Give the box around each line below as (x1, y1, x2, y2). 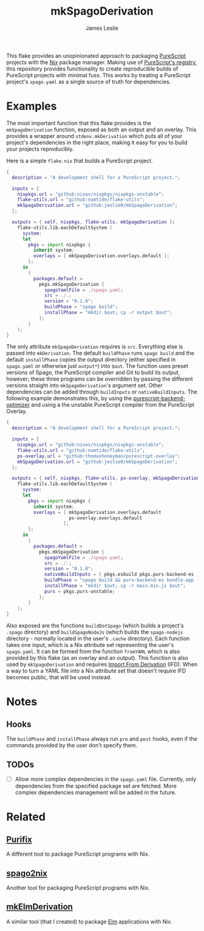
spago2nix (6, 868, 47, 878)
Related (6, 810, 46, 824)
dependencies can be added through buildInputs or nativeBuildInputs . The (6, 388, 198, 396)
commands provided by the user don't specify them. (6, 742, 138, 749)
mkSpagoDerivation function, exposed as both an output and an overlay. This (6, 126, 197, 133)
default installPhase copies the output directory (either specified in (6, 356, 176, 363)
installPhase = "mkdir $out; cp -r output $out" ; (44, 310, 172, 316)
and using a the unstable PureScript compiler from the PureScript (31, 401, 195, 409)
